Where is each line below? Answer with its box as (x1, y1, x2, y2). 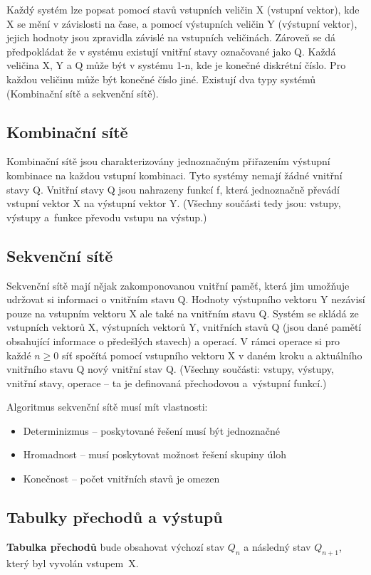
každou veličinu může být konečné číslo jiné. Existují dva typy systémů (6, 71, 316, 86)
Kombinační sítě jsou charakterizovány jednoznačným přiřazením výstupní (6, 154, 330, 169)
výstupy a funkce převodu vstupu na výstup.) (6, 209, 207, 224)
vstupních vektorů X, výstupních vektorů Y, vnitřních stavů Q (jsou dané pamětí (6, 320, 362, 334)
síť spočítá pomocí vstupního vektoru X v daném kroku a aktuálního (62, 347, 362, 362)
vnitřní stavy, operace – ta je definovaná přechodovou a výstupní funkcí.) (6, 375, 327, 390)
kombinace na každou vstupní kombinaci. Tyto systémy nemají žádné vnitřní (6, 167, 343, 182)
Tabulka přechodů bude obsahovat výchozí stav (6, 539, 225, 554)
